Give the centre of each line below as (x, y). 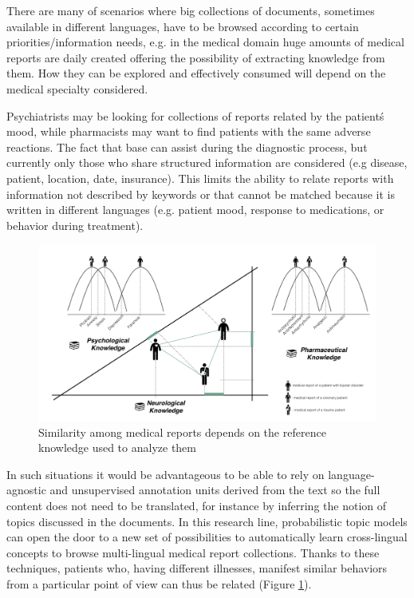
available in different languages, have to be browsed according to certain (183, 26)
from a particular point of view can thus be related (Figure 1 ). (159, 583)
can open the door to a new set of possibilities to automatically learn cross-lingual (207, 537)
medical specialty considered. (77, 88)
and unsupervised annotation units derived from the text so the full (215, 490)
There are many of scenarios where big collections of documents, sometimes (191, 10)
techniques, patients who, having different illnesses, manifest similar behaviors (197, 568)
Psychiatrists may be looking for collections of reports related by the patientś (195, 115)
